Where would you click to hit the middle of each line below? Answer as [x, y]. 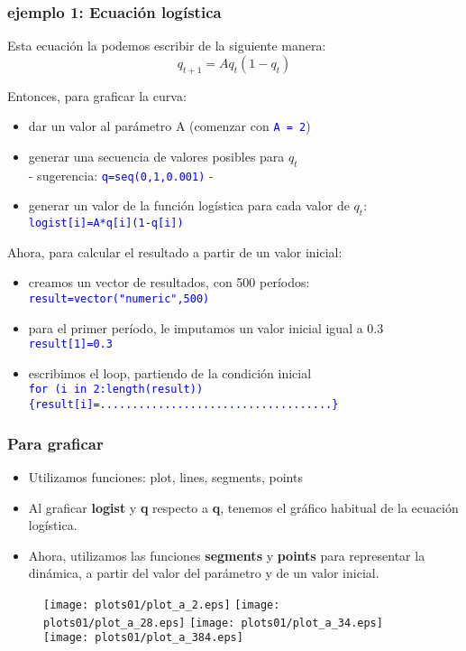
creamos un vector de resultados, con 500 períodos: [169, 282]
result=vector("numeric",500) [119, 298]
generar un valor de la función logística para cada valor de [189, 205]
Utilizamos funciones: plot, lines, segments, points [165, 476]
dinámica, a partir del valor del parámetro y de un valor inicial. [204, 573]
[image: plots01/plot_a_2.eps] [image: [162, 604]
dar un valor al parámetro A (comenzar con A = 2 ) [169, 126]
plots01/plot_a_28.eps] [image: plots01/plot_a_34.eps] [213, 623]
